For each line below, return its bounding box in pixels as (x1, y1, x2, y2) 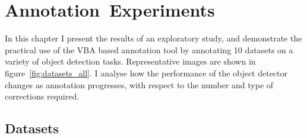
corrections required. (5, 90, 80, 102)
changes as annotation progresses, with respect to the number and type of (5, 78, 274, 91)
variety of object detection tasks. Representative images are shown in (5, 55, 256, 68)
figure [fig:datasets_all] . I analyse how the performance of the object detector (5, 66, 288, 79)
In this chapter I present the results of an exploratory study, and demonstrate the (5, 32, 302, 44)
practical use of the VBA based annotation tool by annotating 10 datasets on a (5, 43, 293, 56)
